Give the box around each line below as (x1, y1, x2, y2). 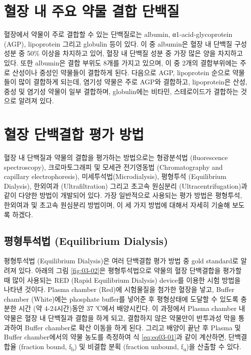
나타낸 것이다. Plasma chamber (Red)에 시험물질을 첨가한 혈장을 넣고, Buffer (4, 284, 235, 294)
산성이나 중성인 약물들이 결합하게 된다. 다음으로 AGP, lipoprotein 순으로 (12, 67, 230, 77)
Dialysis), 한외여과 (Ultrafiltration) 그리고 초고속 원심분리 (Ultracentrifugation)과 (4, 180, 248, 191)
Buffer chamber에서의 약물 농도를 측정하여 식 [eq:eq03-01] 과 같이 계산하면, (4, 332, 226, 342)
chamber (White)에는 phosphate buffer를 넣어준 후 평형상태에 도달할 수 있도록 (4, 293, 238, 304)
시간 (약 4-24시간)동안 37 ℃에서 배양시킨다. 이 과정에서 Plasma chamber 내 (18, 303, 245, 313)
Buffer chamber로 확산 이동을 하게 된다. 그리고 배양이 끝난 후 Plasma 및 (25, 322, 241, 332)
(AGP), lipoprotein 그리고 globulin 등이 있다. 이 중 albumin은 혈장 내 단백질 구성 (4, 38, 247, 48)
